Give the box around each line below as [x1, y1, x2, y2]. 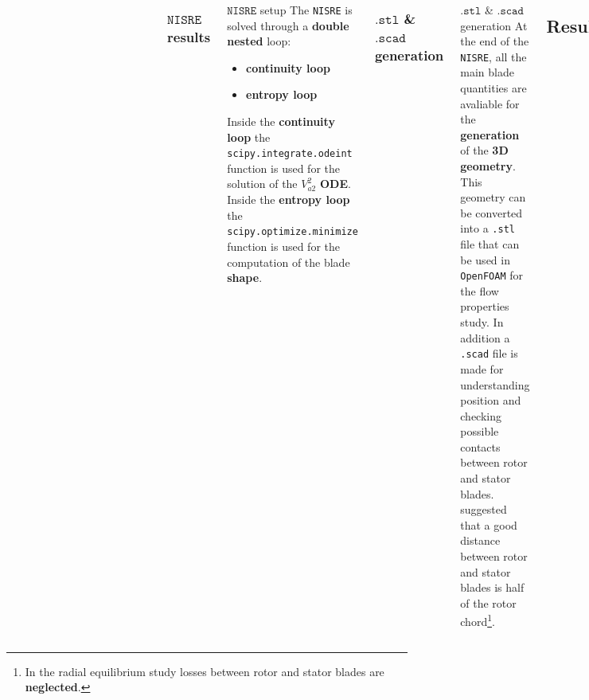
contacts [460, 438, 501, 455]
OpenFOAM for [460, 267, 523, 284]
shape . [227, 269, 263, 286]
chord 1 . [460, 611, 495, 630]
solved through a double [227, 17, 349, 33]
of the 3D [460, 142, 509, 158]
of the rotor [460, 594, 517, 611]
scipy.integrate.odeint [227, 148, 353, 160]
